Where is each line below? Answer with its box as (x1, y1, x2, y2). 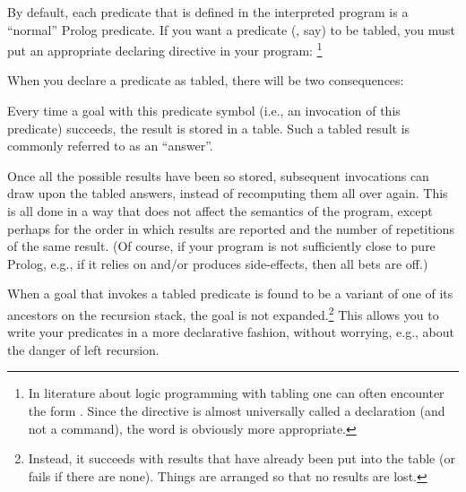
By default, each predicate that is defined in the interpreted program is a (7, 3, 409, 21)
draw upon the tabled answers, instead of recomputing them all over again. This (7, 184, 448, 203)
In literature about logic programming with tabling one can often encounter (28, 384, 444, 402)
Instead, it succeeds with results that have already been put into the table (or (28, 449, 455, 468)
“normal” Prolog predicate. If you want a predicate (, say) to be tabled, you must (7, 20, 455, 39)
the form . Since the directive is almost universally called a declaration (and (28, 401, 445, 419)
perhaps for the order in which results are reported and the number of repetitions (7, 219, 454, 237)
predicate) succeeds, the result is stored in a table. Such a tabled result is (7, 118, 410, 137)
